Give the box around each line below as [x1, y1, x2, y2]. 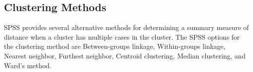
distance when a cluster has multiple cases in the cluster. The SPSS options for [4, 31, 240, 42]
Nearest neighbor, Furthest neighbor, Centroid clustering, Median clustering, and [4, 50, 246, 60]
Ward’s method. [4, 60, 52, 70]
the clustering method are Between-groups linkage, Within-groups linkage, [4, 41, 226, 51]
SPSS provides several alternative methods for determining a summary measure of [4, 22, 249, 32]
